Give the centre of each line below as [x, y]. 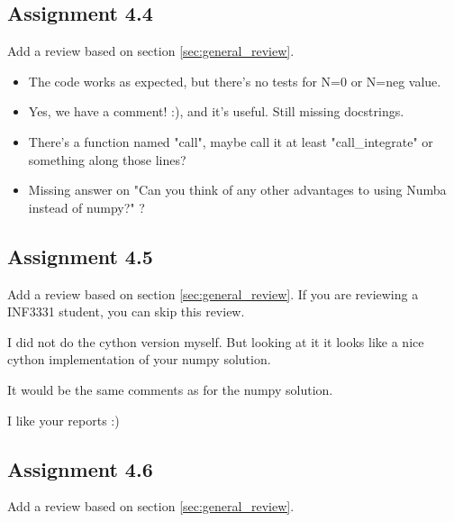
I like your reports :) [64, 420]
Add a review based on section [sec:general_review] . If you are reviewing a [213, 293]
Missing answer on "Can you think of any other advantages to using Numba [237, 190]
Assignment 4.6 [80, 468]
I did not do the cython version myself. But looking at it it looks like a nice [216, 341]
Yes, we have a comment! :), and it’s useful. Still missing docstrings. [216, 111]
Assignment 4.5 [80, 256]
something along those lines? [107, 159]
